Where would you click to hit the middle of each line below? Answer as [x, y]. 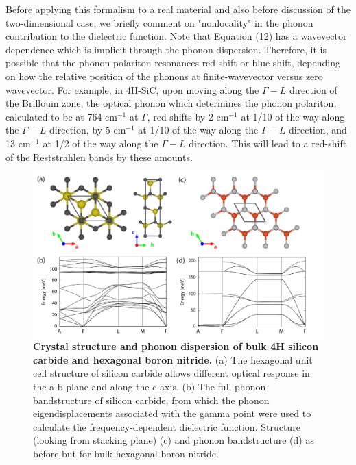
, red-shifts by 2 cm [188, 116]
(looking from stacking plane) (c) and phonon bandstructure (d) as [174, 440]
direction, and [318, 130]
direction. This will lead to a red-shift [268, 143]
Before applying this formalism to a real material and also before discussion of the [178, 9]
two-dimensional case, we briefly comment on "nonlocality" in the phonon [159, 22]
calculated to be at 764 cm [61, 116]
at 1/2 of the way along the [100, 143]
